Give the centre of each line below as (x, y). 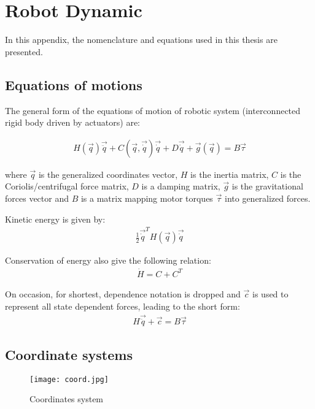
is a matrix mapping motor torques (147, 198)
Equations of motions (74, 84)
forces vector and (37, 198)
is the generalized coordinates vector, (108, 174)
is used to (270, 293)
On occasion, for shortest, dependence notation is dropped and (123, 293)
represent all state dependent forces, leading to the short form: (122, 306)
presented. (24, 51)
